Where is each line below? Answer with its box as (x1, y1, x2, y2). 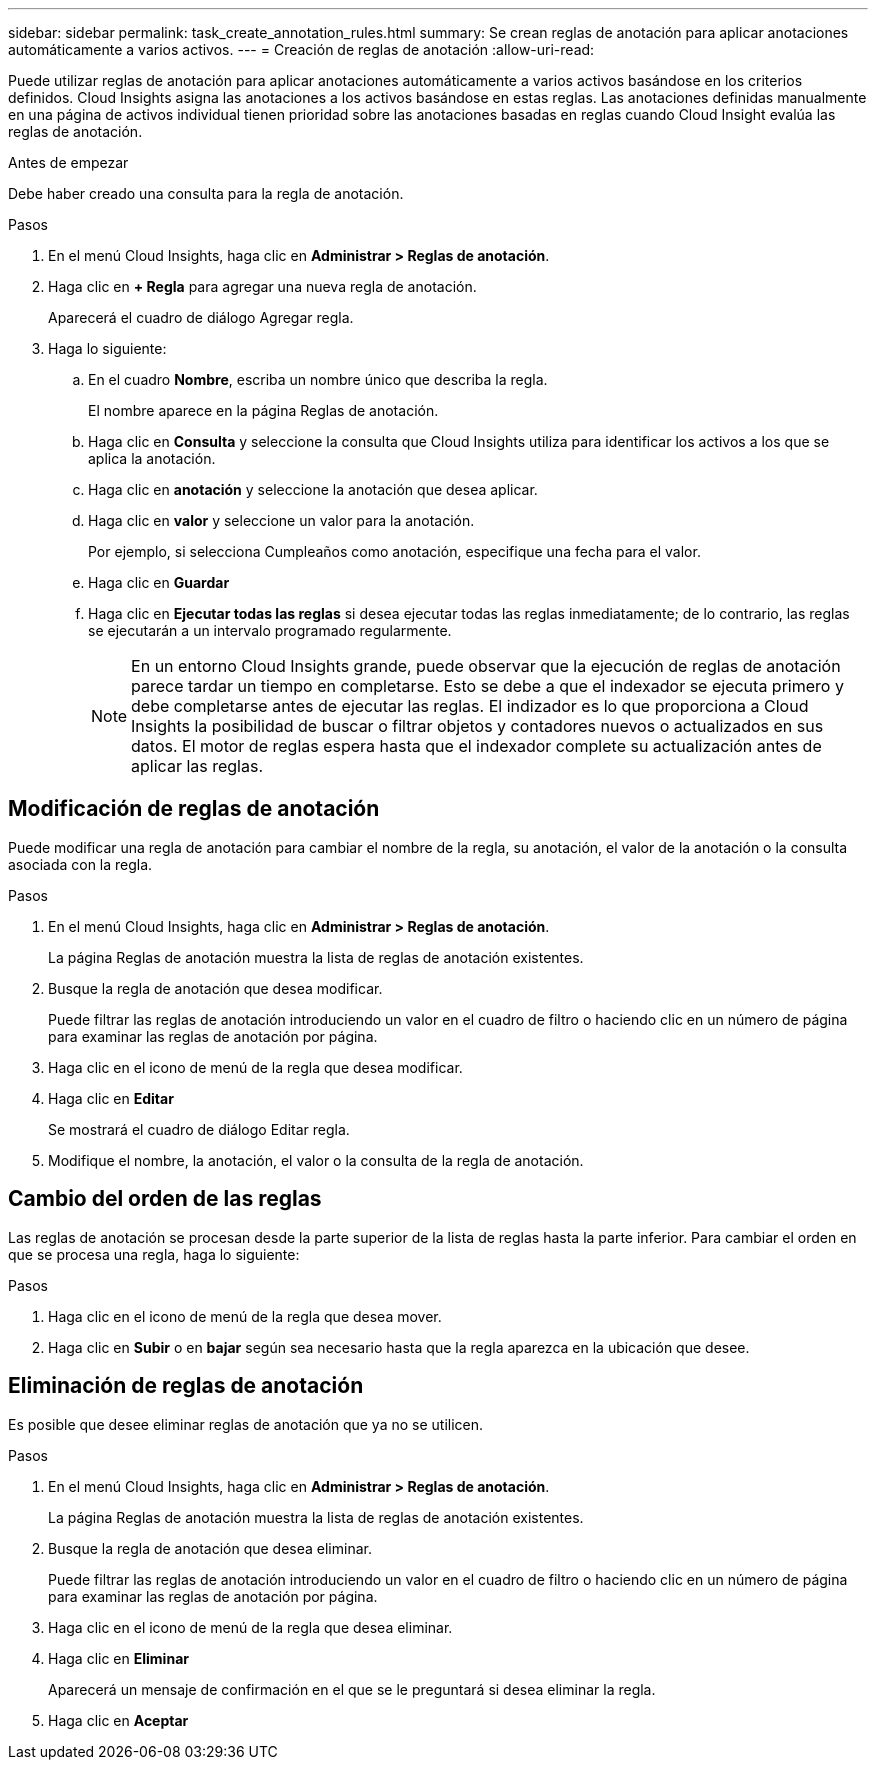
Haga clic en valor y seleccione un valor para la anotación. (88, 512, 475, 529)
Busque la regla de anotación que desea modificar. (48, 979, 383, 997)
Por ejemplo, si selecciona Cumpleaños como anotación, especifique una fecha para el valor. (88, 543, 701, 560)
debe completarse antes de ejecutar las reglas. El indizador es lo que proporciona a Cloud (131, 696, 809, 716)
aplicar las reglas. (131, 756, 264, 776)
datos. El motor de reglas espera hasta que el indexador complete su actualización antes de (131, 736, 822, 756)
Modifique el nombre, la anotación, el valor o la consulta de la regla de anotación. (48, 1151, 584, 1169)
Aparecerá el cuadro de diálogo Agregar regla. (48, 309, 354, 326)
